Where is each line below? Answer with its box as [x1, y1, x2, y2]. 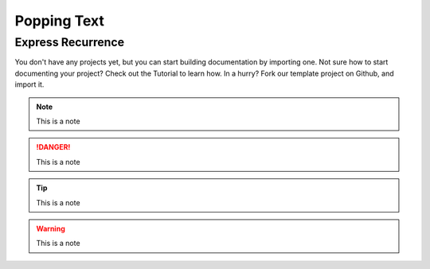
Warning [36, 224, 65, 233]
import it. [14, 80, 45, 89]
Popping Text [14, 12, 105, 29]
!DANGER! [36, 142, 71, 152]
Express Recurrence [14, 35, 125, 49]
